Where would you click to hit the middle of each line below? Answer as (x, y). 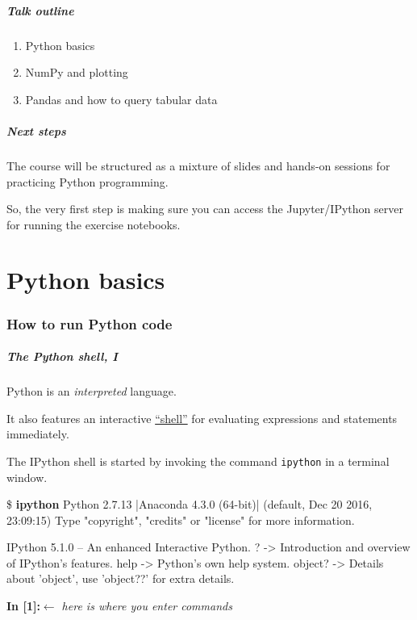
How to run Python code (90, 323)
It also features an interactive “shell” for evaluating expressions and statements (202, 418)
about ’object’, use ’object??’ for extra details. (121, 578)
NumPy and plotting (77, 72)
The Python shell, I (62, 356)
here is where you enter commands (147, 606)
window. (27, 477)
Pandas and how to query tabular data (121, 99)
